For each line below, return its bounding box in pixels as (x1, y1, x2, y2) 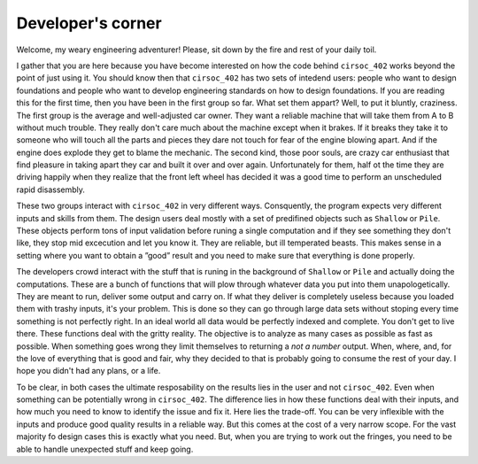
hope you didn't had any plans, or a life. (16, 366, 161, 376)
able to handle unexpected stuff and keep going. (16, 444, 194, 454)
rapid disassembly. (16, 184, 86, 195)
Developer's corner (16, 13, 163, 33)
